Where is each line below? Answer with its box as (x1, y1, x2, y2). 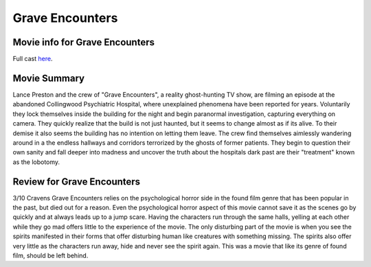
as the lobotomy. (12, 158, 60, 166)
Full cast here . (12, 55, 53, 63)
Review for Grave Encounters (12, 176, 141, 187)
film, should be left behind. (12, 251, 89, 259)
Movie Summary (12, 72, 85, 84)
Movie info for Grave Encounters (12, 36, 155, 48)
